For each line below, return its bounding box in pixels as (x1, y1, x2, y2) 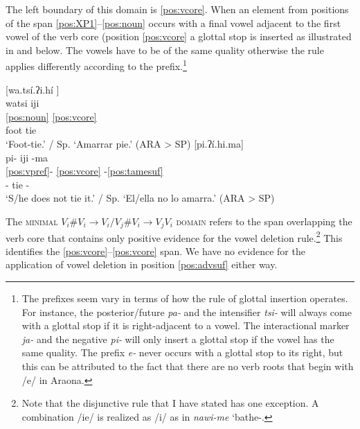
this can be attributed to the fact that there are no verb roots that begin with (21, 358, 354, 373)
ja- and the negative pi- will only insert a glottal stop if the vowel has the (21, 331, 334, 346)
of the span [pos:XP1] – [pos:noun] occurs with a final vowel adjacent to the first (6, 15, 341, 30)
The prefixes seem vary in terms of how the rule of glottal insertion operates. (21, 291, 348, 305)
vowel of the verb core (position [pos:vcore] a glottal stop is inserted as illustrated (6, 29, 352, 44)
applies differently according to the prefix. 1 (6, 57, 187, 73)
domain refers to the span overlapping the (176, 213, 352, 228)
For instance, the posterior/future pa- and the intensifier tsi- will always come (21, 304, 352, 319)
